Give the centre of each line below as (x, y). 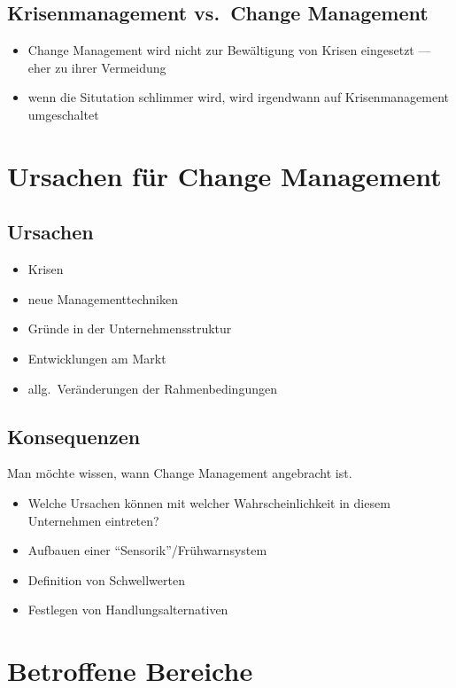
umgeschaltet (63, 114)
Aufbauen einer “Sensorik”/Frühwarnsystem (147, 550)
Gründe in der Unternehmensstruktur (130, 328)
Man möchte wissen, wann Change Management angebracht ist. (180, 473)
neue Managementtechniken (103, 298)
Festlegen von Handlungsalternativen (128, 610)
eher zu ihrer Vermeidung (97, 67)
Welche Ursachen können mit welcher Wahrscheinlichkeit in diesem (209, 502)
